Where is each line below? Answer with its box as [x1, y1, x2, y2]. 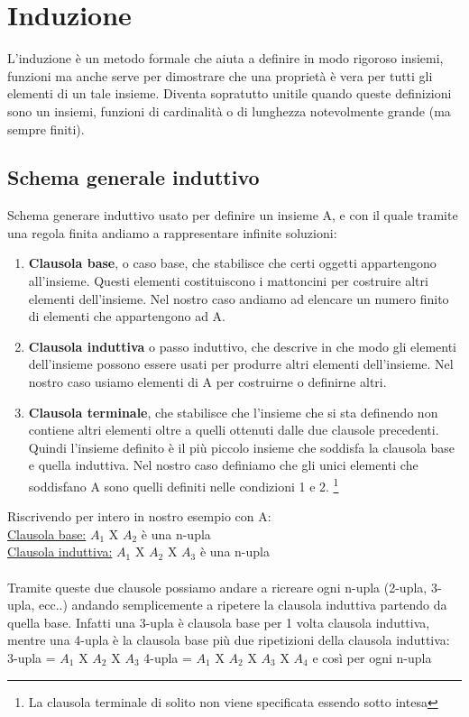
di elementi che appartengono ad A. [28, 307, 225, 326]
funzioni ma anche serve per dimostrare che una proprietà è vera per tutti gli [7, 66, 433, 85]
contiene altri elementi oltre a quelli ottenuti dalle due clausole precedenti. [28, 420, 439, 439]
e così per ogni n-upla [312, 648, 432, 667]
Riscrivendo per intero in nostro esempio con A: [7, 507, 271, 526]
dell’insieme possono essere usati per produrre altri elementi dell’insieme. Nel [28, 354, 454, 373]
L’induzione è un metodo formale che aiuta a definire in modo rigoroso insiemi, [7, 49, 444, 68]
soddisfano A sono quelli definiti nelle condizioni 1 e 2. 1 [28, 474, 339, 495]
